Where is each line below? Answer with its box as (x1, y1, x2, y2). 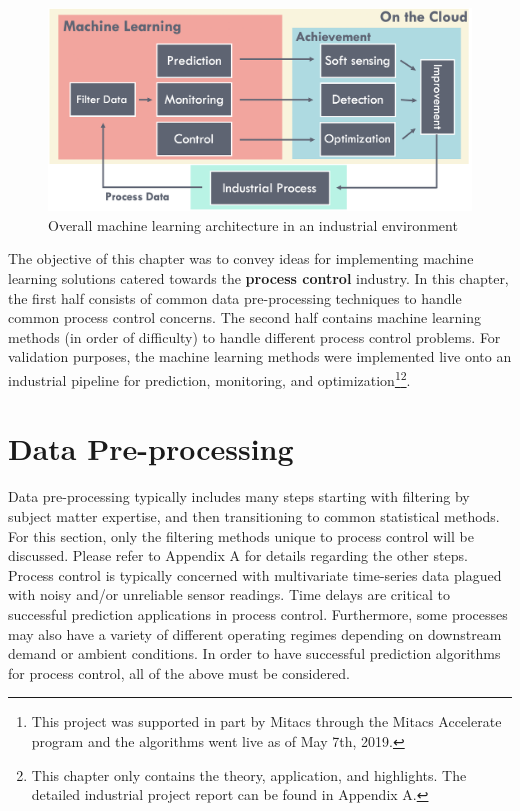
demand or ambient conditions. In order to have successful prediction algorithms (8, 643, 501, 664)
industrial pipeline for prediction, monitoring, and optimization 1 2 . (8, 367, 411, 390)
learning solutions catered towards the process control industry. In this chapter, (8, 268, 509, 289)
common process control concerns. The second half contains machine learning (8, 307, 482, 328)
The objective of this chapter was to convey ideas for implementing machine (8, 248, 474, 269)
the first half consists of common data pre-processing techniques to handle (8, 287, 462, 308)
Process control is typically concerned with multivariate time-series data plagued (8, 564, 502, 585)
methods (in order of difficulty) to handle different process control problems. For (8, 326, 501, 347)
